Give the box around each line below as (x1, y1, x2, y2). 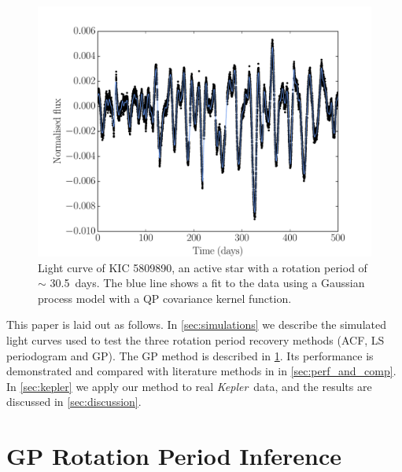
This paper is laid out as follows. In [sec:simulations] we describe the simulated (6, 316, 386, 333)
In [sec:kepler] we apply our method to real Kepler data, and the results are (6, 378, 372, 394)
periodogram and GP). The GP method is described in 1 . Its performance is (6, 347, 374, 363)
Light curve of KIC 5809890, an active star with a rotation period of (38, 259, 367, 275)
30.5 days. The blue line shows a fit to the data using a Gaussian (50, 275, 365, 291)
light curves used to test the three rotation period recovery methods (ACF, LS (6, 331, 385, 348)
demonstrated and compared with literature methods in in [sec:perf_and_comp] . (6, 363, 396, 379)
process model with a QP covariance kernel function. (38, 289, 292, 306)
